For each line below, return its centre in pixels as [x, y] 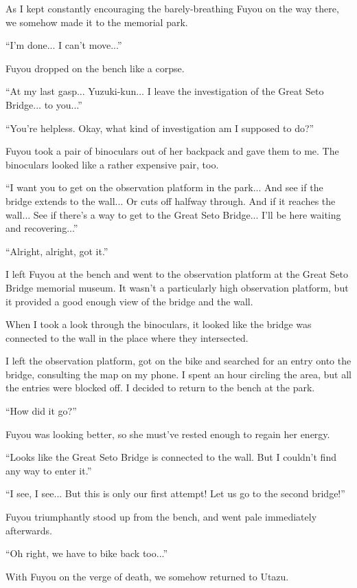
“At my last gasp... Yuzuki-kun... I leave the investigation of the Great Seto [165, 91]
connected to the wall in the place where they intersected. [127, 337]
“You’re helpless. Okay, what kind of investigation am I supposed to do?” [160, 128]
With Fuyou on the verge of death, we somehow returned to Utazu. [147, 576]
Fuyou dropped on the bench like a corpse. [95, 68]
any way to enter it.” [49, 470]
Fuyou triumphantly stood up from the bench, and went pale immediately [161, 517]
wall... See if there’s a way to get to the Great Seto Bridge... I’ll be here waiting [173, 214]
